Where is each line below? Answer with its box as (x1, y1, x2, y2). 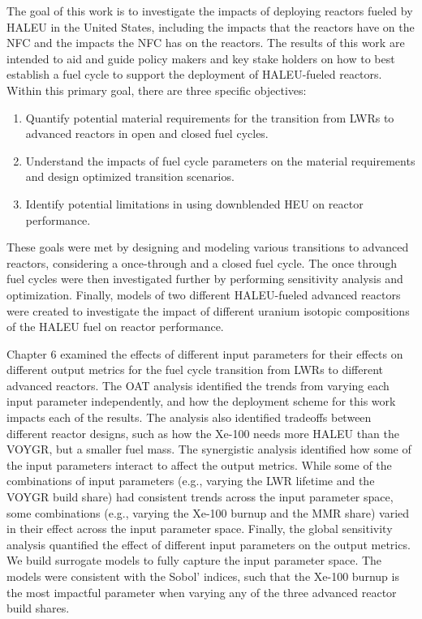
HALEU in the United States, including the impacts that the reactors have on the (6, 18, 415, 35)
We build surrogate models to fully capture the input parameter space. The (6, 552, 382, 569)
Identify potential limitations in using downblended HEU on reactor (25, 195, 364, 212)
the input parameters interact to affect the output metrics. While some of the (6, 456, 392, 473)
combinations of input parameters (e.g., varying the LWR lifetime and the (6, 472, 375, 489)
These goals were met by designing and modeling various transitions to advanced (6, 239, 409, 256)
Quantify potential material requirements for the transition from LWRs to (25, 109, 394, 126)
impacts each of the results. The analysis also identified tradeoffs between (6, 409, 372, 426)
